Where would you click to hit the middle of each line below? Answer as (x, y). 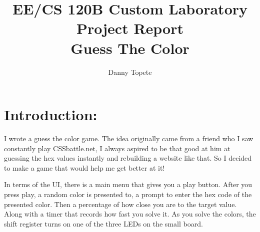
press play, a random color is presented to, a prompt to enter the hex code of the (128, 194)
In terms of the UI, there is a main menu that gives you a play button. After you (128, 184)
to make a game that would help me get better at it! (84, 167)
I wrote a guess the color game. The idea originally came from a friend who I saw (129, 138)
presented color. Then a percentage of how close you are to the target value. (120, 204)
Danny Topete (130, 72)
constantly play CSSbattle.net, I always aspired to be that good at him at (117, 148)
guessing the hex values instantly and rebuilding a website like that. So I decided (128, 158)
